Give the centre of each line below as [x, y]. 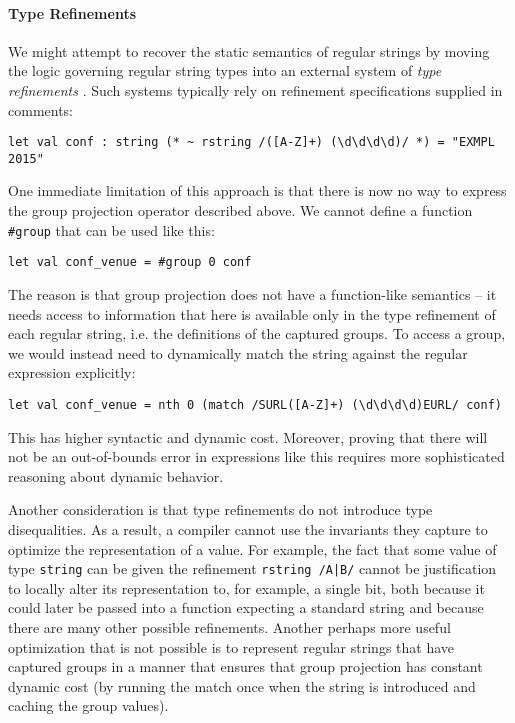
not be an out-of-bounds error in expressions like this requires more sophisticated [256, 456]
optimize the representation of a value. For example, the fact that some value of [252, 548]
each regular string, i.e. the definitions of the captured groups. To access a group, [257, 333]
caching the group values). [88, 705]
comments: [41, 109]
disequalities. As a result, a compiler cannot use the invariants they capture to [248, 528]
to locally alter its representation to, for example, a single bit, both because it [246, 587]
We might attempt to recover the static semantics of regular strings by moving [249, 50]
